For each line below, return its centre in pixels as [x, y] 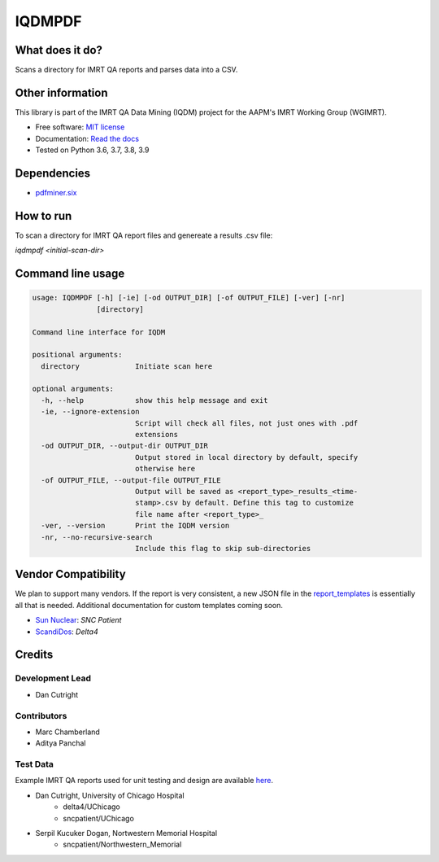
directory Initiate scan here [127, 366]
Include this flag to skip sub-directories [223, 548]
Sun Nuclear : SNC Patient [78, 620]
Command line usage [70, 274]
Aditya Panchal [61, 743]
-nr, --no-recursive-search [97, 537]
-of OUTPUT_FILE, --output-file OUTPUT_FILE [131, 480]
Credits [34, 655]
